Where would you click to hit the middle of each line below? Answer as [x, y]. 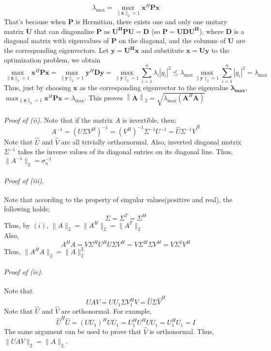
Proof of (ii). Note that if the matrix [59, 120]
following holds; [27, 209]
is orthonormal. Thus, [182, 331]
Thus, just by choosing [38, 88]
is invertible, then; [149, 120]
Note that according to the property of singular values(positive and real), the [118, 199]
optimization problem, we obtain [52, 59]
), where [211, 31]
